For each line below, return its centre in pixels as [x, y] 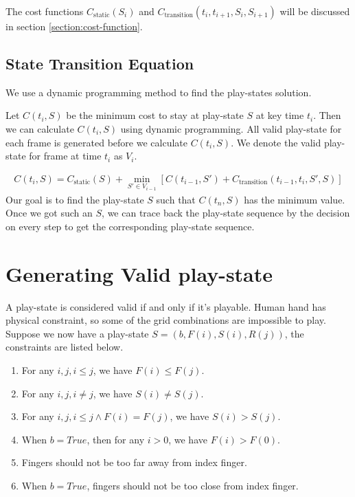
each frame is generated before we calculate [96, 142]
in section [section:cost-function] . [74, 26]
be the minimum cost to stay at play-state [155, 115]
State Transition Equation [100, 63]
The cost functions [45, 11]
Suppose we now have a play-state [77, 333]
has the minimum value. [295, 199]
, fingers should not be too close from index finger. [193, 485]
